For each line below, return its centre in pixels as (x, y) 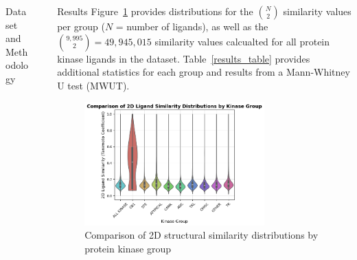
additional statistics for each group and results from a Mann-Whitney (204, 72)
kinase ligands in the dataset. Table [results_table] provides (184, 58)
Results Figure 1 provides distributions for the (155, 11)
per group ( (81, 26)
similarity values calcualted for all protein (242, 41)
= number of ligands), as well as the (192, 26)
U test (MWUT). (93, 85)
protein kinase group (128, 248)
